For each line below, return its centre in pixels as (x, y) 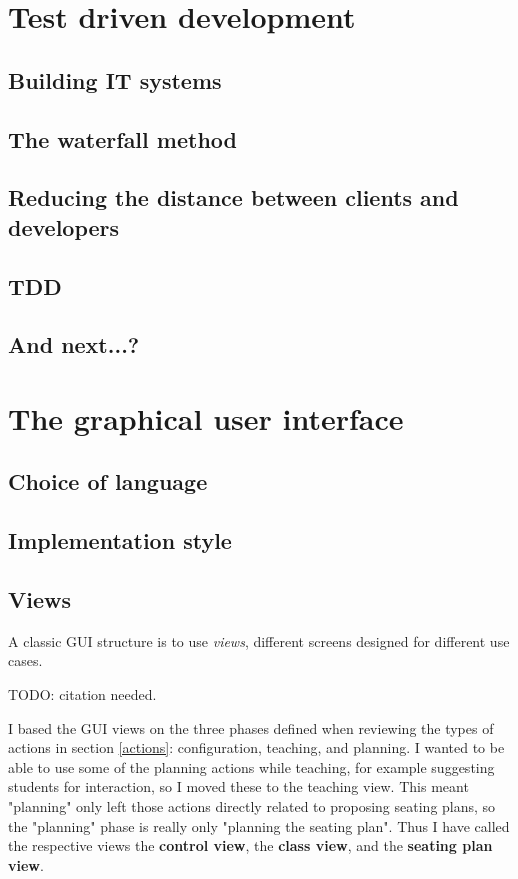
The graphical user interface (206, 417)
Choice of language (108, 481)
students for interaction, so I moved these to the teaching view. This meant (238, 786)
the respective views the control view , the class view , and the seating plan (250, 845)
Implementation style (120, 540)
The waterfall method (122, 138)
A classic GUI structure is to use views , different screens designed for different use (259, 640)
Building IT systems (115, 79)
